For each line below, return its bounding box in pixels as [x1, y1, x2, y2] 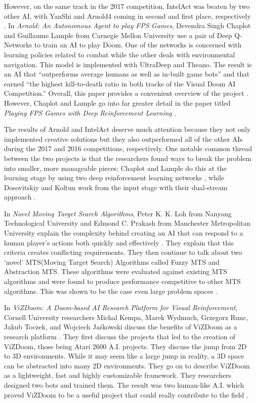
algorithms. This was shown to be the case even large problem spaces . [4, 285, 217, 296]
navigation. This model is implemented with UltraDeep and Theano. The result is [4, 59, 252, 69]
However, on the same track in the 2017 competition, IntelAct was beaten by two [4, 1, 250, 11]
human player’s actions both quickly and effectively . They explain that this [4, 237, 234, 247]
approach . [4, 192, 36, 202]
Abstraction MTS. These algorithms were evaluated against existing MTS [4, 266, 227, 277]
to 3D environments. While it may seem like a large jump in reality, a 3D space [4, 351, 245, 361]
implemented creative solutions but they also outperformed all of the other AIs [4, 133, 243, 144]
